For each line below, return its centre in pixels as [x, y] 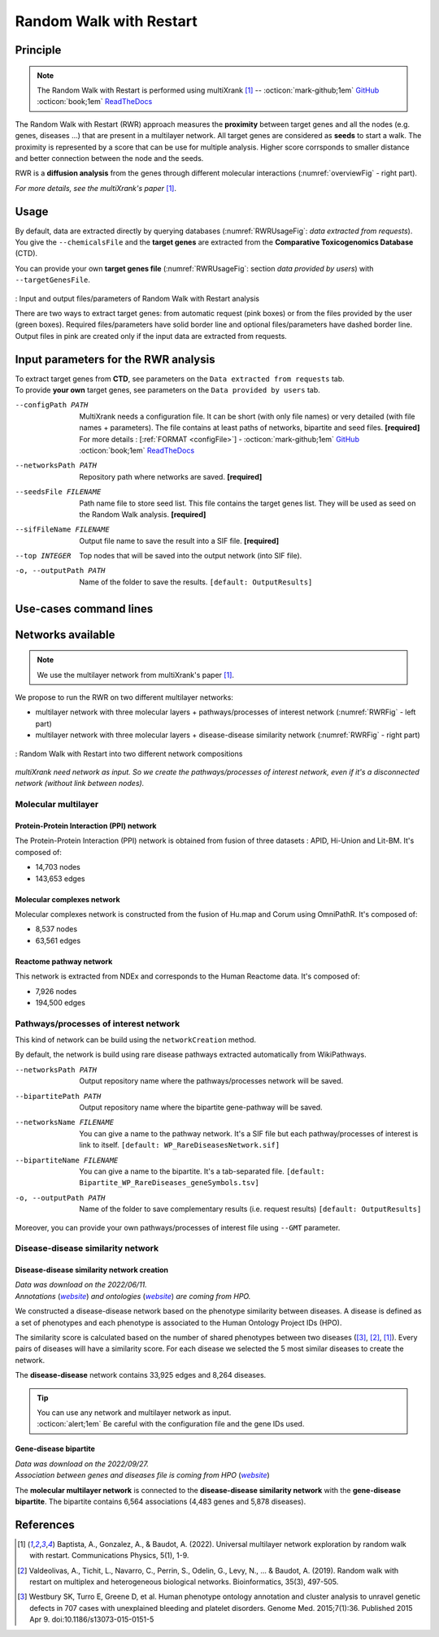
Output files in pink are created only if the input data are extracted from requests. [151, 336]
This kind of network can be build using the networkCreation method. [135, 1040]
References [45, 1524]
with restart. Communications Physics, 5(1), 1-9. [109, 1556]
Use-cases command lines [84, 608]
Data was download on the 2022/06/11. [81, 1285]
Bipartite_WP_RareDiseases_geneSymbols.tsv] [170, 1183]
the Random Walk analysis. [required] [143, 514]
